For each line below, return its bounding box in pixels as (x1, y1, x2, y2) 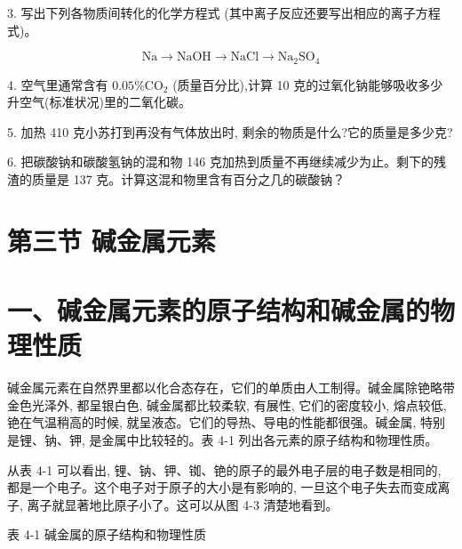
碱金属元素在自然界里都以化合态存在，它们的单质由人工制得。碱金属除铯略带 (7, 378, 455, 397)
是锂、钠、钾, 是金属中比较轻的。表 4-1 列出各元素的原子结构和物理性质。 (7, 431, 438, 449)
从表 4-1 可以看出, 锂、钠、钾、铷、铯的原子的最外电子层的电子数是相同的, (7, 460, 442, 479)
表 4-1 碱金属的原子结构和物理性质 (7, 525, 206, 544)
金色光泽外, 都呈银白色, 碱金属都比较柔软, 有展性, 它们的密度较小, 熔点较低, (7, 395, 447, 414)
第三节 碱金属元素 (7, 222, 216, 258)
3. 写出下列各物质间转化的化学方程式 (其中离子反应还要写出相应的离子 (7, 4, 416, 21)
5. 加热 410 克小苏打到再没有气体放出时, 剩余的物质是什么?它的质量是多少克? (7, 122, 453, 141)
